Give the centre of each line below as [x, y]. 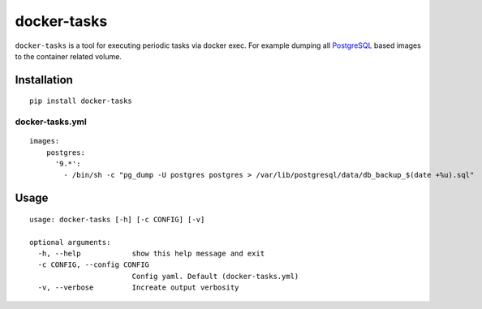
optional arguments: [70, 242]
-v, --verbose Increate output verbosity [138, 288]
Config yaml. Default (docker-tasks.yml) [215, 276]
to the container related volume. [68, 56]
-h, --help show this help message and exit [151, 254]
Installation [44, 80]
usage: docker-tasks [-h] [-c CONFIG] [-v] [117, 219]
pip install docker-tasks [81, 101]
